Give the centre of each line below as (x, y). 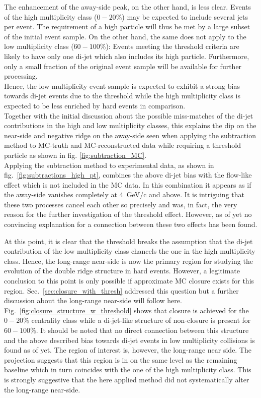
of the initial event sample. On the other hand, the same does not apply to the (125, 36)
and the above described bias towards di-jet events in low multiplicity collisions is (129, 340)
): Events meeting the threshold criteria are (172, 46)
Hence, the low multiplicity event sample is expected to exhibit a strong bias (122, 86)
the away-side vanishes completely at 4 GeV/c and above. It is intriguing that (124, 194)
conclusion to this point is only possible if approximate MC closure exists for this (129, 281)
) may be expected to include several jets (185, 16)
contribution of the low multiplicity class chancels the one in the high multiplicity (130, 251)
